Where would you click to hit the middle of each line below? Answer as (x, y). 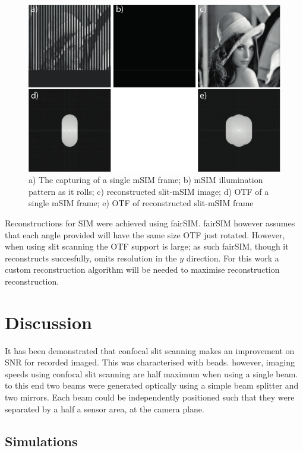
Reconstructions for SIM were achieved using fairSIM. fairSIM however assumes (150, 223)
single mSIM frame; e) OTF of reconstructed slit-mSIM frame (141, 203)
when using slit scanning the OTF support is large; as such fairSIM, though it (147, 246)
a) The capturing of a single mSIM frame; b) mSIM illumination (146, 180)
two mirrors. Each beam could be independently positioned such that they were (150, 397)
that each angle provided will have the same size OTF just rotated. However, (145, 234)
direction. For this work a (233, 258)
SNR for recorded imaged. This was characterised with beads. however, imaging (150, 362)
